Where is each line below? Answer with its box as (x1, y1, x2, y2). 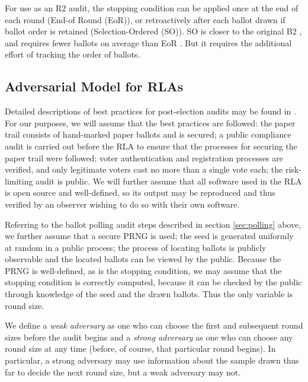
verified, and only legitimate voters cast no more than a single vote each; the (5, 163, 283, 176)
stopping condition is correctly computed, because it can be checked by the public (5, 276, 302, 288)
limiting (5, 174, 33, 187)
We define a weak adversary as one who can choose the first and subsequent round (5, 319, 303, 332)
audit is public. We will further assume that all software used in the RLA (36, 174, 302, 187)
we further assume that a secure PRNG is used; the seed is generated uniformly (5, 230, 294, 242)
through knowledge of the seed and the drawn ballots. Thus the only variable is (5, 288, 293, 300)
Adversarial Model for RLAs (5, 77, 184, 95)
